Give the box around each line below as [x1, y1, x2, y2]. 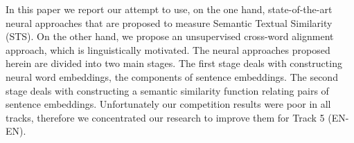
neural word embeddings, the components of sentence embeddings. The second [6, 69, 338, 84]
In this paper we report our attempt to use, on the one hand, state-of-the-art [6, 2, 333, 16]
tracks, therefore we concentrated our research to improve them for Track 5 [6, 110, 325, 124]
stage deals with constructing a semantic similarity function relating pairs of [6, 83, 329, 97]
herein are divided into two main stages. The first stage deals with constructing [6, 56, 342, 70]
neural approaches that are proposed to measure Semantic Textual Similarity [6, 15, 333, 30]
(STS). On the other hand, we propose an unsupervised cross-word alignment [6, 29, 334, 44]
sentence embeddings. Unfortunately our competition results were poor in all [6, 97, 331, 111]
